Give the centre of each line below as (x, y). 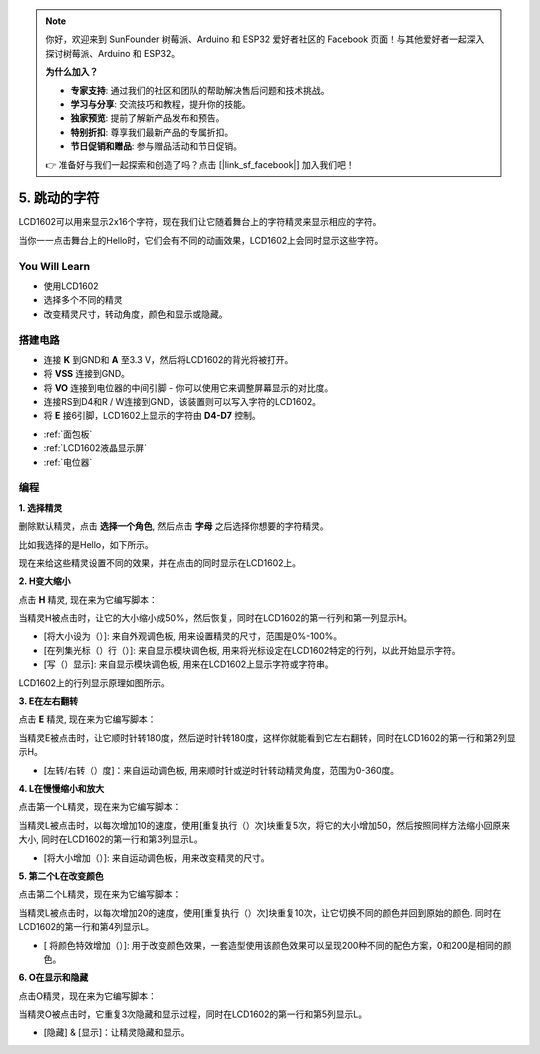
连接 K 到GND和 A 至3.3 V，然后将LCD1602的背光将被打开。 (168, 359)
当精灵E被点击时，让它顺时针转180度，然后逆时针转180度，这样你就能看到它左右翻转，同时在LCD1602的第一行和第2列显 (267, 737)
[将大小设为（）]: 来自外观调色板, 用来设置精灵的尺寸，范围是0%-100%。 (193, 636)
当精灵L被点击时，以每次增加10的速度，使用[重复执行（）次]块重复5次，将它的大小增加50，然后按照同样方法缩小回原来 (264, 825)
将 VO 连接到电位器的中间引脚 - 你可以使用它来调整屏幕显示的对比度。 (188, 387)
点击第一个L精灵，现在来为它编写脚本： (100, 807)
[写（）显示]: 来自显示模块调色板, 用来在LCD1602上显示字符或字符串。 (188, 664)
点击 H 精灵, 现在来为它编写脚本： (88, 599)
